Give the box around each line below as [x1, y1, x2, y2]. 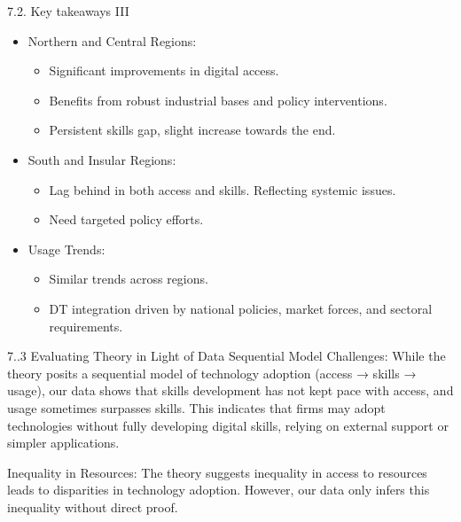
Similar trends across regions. [49, 269, 208, 288]
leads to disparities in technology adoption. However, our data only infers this [7, 480, 430, 499]
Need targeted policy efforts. [49, 210, 204, 229]
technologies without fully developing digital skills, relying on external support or [7, 416, 449, 434]
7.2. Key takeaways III [7, 2, 129, 19]
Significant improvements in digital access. [49, 61, 279, 80]
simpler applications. [7, 433, 120, 452]
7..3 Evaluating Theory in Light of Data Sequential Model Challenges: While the [7, 347, 446, 365]
